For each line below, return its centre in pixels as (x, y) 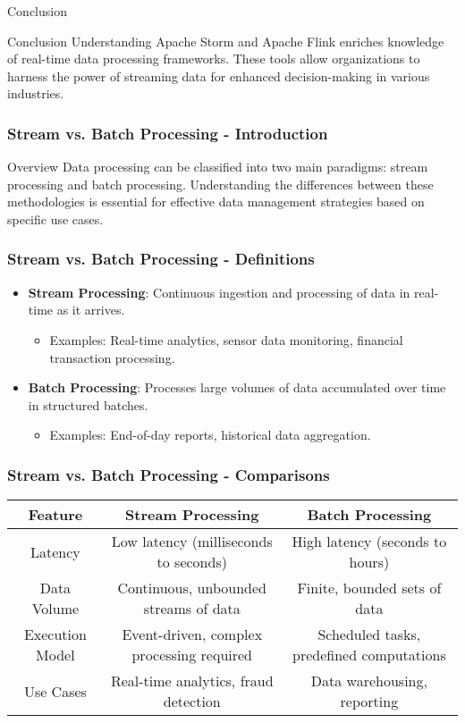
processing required (192, 655)
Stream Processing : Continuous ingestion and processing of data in (219, 292)
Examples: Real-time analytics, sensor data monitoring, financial (226, 339)
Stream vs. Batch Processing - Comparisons (169, 474)
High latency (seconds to (369, 542)
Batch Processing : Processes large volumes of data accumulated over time (237, 387)
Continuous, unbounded (192, 588)
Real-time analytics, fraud (192, 681)
